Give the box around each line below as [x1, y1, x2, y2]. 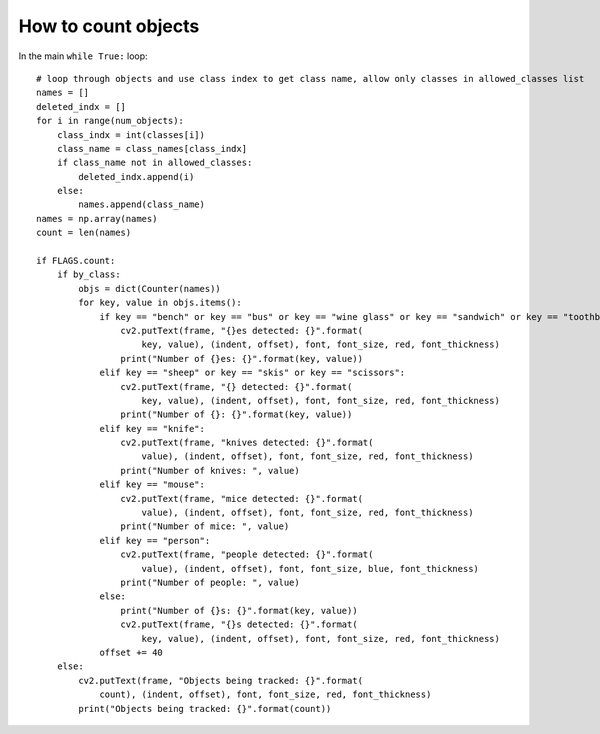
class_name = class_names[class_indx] [56, 143, 248, 154]
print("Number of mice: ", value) [120, 521, 290, 532]
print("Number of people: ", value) [120, 577, 300, 588]
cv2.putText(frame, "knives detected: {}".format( [120, 437, 374, 449]
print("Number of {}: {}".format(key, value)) [120, 409, 353, 420]
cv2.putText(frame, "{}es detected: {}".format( [120, 325, 364, 336]
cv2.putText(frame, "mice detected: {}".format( [120, 493, 364, 504]
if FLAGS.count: [36, 255, 116, 267]
